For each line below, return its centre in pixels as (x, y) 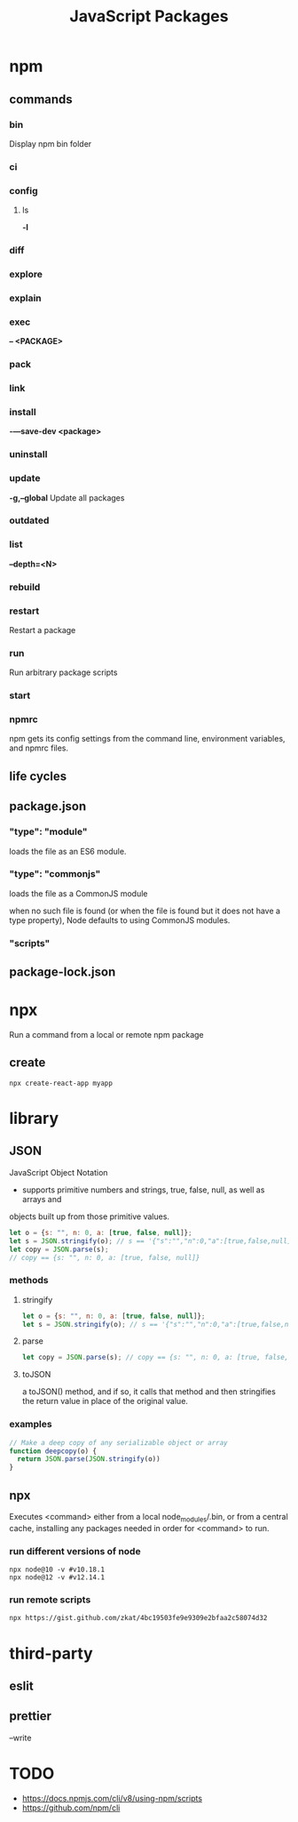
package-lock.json (63, 972)
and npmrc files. (39, 748)
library (34, 1119)
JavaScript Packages (149, 16)
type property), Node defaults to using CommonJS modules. (120, 920)
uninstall (28, 454)
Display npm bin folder (51, 143)
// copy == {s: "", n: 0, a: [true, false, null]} (105, 1257)
